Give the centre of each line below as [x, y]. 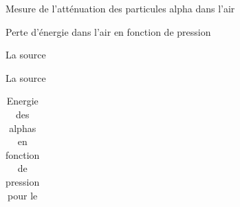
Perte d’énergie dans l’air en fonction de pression [108, 31]
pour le [23, 195]
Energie [22, 101]
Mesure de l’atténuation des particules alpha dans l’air [120, 8]
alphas [23, 128]
